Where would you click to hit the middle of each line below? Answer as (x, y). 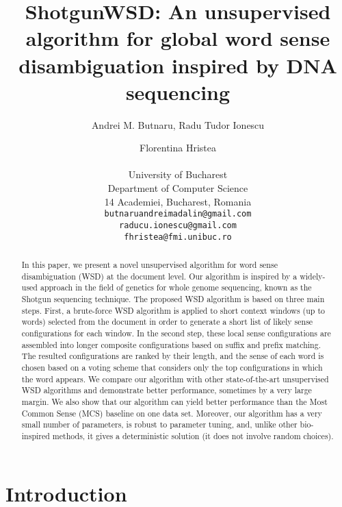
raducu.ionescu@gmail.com (178, 225)
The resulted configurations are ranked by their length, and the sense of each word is (173, 356)
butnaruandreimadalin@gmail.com (178, 214)
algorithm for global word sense (178, 38)
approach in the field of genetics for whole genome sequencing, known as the (176, 287)
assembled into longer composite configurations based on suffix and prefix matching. (171, 344)
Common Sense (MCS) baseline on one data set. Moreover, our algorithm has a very (172, 413)
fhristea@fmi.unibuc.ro (178, 237)
